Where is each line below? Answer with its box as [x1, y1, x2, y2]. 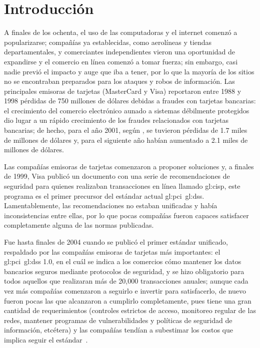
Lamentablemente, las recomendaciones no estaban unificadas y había [4, 200, 217, 211]
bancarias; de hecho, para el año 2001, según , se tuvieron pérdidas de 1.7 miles [4, 125, 247, 135]
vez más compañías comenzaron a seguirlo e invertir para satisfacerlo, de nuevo [4, 285, 246, 296]
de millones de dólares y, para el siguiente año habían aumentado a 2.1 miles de [4, 134, 248, 145]
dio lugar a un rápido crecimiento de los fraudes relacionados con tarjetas [4, 115, 228, 125]
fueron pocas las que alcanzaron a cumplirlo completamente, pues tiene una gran [4, 295, 251, 306]
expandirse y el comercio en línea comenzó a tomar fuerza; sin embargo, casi [4, 56, 238, 66]
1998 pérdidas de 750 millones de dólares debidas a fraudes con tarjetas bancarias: [4, 95, 256, 106]
